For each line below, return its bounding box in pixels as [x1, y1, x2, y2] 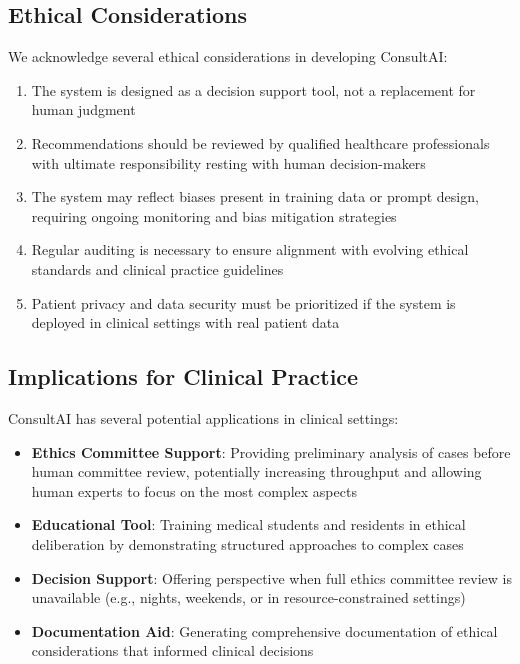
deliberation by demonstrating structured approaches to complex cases [31, 533, 464, 554]
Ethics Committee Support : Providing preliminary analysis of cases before [31, 441, 511, 462]
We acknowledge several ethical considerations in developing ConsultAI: [8, 46, 448, 67]
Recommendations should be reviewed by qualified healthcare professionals [31, 132, 490, 153]
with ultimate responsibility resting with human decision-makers [31, 152, 426, 173]
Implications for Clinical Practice [8, 361, 359, 392]
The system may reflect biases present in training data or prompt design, [31, 186, 479, 207]
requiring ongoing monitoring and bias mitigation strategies [31, 205, 397, 226]
